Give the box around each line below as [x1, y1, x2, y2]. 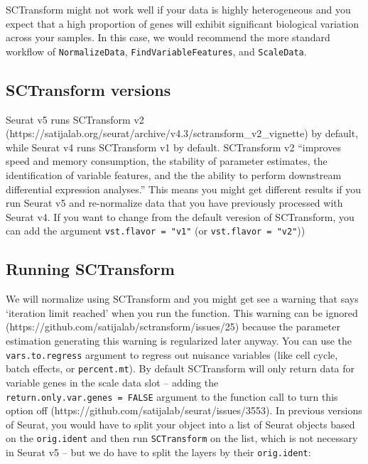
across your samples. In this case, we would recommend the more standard [6, 30, 330, 45]
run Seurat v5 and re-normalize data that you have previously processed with [6, 195, 343, 210]
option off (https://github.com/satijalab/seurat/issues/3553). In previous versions [6, 403, 362, 418]
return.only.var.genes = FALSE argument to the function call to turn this [6, 389, 338, 404]
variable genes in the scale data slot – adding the [6, 374, 219, 389]
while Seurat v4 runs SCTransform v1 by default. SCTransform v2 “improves [6, 139, 341, 154]
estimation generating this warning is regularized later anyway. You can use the [6, 333, 352, 348]
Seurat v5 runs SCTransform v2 [6, 112, 144, 126]
